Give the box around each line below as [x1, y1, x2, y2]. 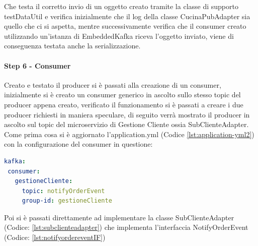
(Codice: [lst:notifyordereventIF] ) [4, 232, 106, 242]
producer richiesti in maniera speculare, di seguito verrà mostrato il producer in [4, 109, 250, 119]
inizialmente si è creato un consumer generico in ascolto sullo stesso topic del [4, 89, 241, 100]
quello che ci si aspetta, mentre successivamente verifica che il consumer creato [4, 21, 246, 31]
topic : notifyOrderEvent [22, 187, 105, 195]
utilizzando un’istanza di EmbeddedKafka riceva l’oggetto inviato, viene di [4, 30, 234, 41]
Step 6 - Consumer [4, 60, 71, 71]
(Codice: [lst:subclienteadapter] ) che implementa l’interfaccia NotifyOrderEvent [4, 222, 248, 232]
